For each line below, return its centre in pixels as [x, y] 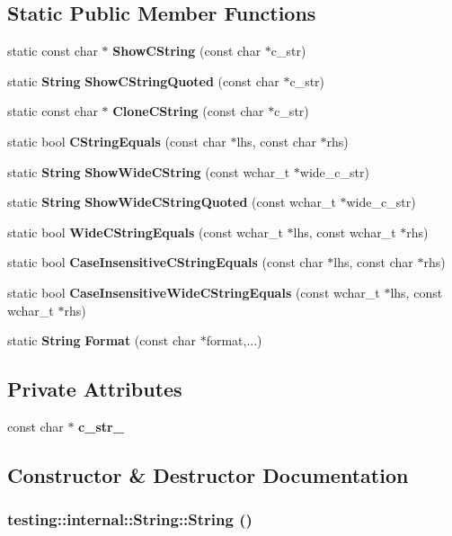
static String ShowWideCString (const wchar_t [149, 171]
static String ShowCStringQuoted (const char [143, 80]
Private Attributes [95, 389]
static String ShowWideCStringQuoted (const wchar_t [172, 202]
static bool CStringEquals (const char [117, 141]
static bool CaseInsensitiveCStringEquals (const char [165, 262]
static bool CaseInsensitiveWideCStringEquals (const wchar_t [194, 292]
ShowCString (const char [187, 51]
